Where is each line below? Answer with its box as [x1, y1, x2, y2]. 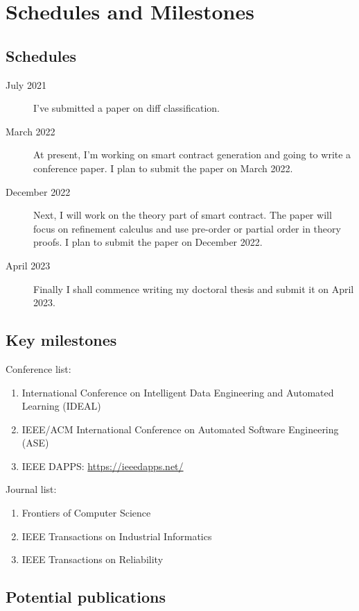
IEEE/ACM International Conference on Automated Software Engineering [21, 421, 339, 436]
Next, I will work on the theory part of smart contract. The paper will [33, 208, 332, 222]
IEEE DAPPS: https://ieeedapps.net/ [21, 458, 184, 473]
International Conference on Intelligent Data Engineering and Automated [21, 385, 334, 399]
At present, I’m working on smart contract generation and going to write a [33, 147, 351, 162]
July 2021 [6, 77, 46, 92]
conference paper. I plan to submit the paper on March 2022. [33, 160, 293, 175]
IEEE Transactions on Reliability [21, 552, 164, 567]
